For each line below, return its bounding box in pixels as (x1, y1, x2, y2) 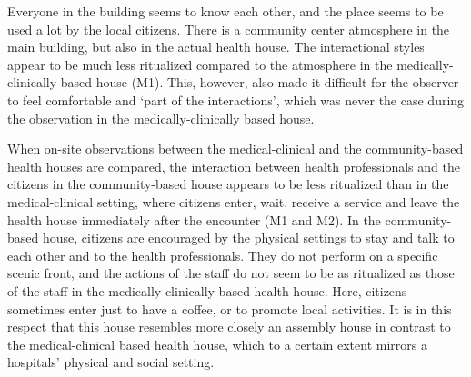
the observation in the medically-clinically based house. (7, 108, 315, 127)
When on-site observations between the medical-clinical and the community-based (7, 139, 464, 158)
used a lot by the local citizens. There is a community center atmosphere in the (7, 19, 450, 38)
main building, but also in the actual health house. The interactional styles (7, 37, 425, 56)
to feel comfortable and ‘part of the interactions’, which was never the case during (7, 90, 465, 109)
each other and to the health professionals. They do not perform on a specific (7, 245, 438, 264)
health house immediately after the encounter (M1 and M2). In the (7, 210, 381, 229)
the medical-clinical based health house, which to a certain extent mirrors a (7, 334, 427, 353)
